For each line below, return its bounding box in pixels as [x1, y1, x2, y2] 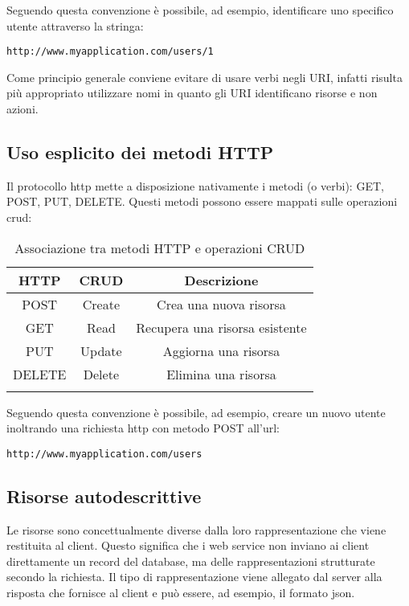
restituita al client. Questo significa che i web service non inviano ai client [6, 537, 370, 554]
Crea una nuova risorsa [157, 294, 286, 313]
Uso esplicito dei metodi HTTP [6, 140, 274, 165]
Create [82, 294, 121, 313]
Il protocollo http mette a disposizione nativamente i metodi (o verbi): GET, [6, 177, 384, 194]
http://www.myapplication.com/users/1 [6, 46, 214, 58]
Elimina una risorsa [166, 364, 276, 383]
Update [80, 341, 122, 360]
